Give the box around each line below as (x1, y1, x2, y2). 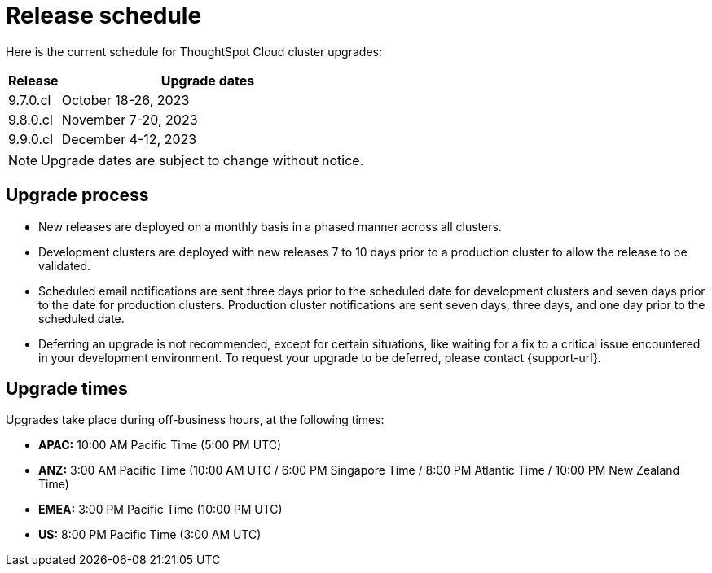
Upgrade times (6, 378, 128, 400)
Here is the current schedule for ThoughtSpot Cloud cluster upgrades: (6, 44, 382, 59)
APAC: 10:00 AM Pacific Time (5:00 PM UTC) (38, 438, 282, 453)
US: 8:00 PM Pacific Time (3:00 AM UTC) (38, 527, 262, 542)
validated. (38, 258, 91, 273)
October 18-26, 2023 (61, 91, 190, 108)
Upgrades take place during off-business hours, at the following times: (6, 413, 385, 427)
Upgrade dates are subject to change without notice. (41, 151, 364, 168)
